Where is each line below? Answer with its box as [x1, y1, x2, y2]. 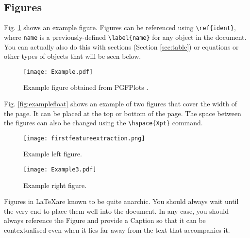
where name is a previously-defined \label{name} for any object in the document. [4, 32, 247, 42]
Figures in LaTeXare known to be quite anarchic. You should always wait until [4, 196, 239, 206]
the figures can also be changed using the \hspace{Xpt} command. [4, 118, 203, 128]
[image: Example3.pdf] [23, 166, 97, 173]
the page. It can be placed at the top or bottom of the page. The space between [4, 108, 241, 118]
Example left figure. [23, 149, 82, 159]
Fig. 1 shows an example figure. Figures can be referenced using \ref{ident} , [4, 22, 236, 33]
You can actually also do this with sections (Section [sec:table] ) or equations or [4, 41, 239, 51]
